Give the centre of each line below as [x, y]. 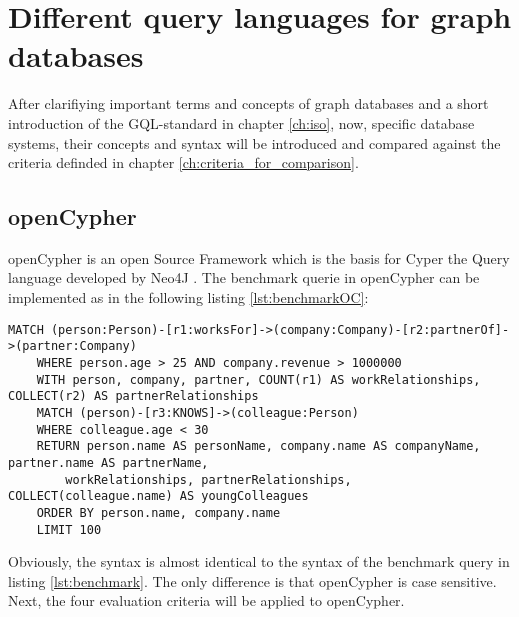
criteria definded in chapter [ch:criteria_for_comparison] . [183, 162]
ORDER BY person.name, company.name [158, 512]
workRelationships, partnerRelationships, [208, 479]
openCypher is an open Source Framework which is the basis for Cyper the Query [259, 257]
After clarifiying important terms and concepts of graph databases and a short [248, 103]
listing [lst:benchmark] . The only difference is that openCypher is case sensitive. [252, 580]
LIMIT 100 [69, 529]
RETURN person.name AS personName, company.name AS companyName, [258, 446]
